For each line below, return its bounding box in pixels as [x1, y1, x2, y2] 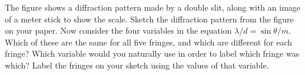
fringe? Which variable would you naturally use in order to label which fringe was [5, 47, 300, 60]
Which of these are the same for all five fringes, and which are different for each [5, 35, 293, 48]
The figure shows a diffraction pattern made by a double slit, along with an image [5, 1, 301, 13]
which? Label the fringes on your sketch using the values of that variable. [5, 58, 269, 71]
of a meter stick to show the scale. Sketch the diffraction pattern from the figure [5, 12, 294, 25]
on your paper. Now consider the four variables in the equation [5, 24, 232, 37]
